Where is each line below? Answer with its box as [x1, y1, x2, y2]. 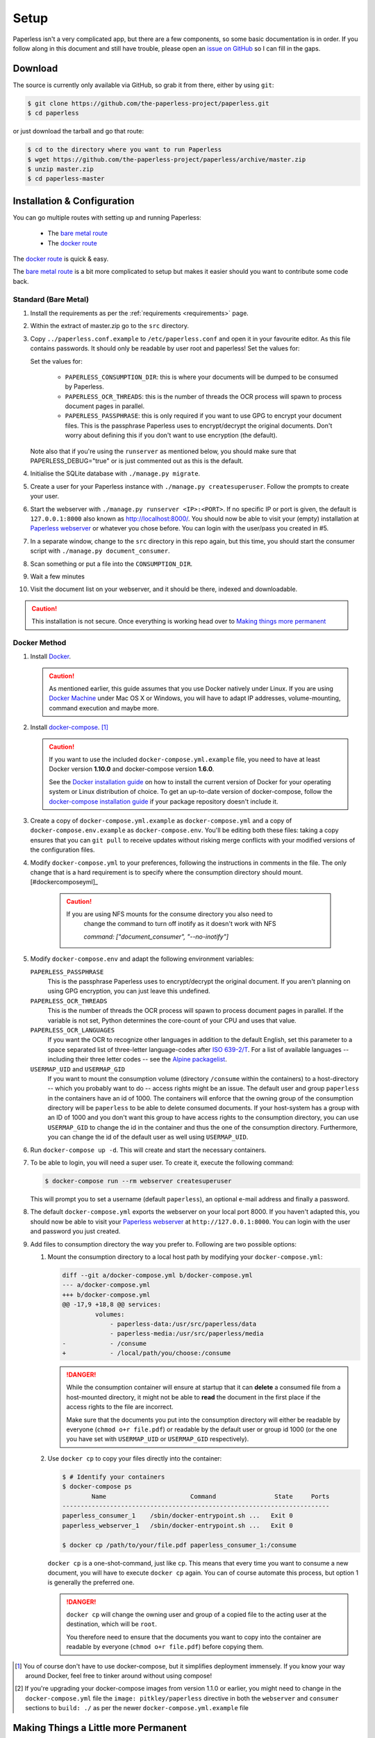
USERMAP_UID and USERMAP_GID [30, 1064, 126, 1073]
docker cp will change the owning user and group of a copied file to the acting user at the [66, 1610, 327, 1619]
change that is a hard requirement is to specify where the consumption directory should [30, 868, 281, 876]
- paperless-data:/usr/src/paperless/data [110, 1319, 257, 1328]
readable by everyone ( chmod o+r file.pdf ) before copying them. [66, 1643, 264, 1651]
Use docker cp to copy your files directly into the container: [47, 1454, 222, 1463]
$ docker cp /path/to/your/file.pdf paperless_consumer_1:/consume [62, 1541, 297, 1549]
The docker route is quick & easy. [12, 254, 109, 263]
